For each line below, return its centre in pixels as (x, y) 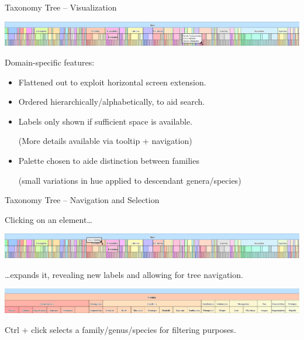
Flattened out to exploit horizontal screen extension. (112, 82)
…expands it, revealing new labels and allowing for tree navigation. (124, 274)
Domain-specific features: (50, 62)
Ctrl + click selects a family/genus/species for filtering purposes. (120, 329)
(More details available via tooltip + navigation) (105, 141)
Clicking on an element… (49, 219)
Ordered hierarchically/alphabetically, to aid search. (112, 102)
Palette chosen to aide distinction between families (109, 161)
